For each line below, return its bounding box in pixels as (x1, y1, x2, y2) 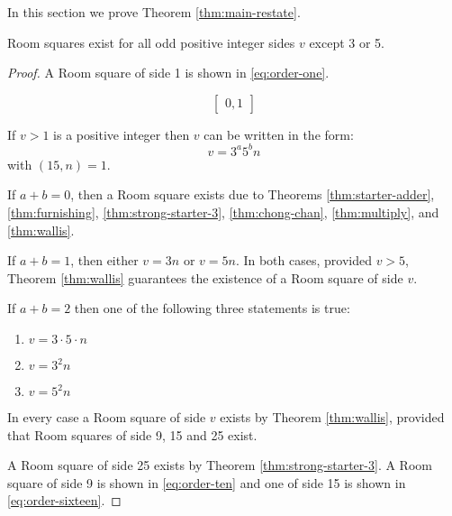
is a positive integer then (53, 124, 190, 143)
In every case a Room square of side (7, 408, 206, 427)
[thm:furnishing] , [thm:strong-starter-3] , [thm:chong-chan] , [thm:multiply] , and (7, 203, 439, 222)
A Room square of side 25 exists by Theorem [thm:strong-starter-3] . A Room (7, 456, 432, 475)
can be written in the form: (203, 124, 354, 143)
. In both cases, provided (235, 251, 372, 270)
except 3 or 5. (309, 32, 385, 51)
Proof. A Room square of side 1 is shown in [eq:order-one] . (7, 63, 330, 82)
